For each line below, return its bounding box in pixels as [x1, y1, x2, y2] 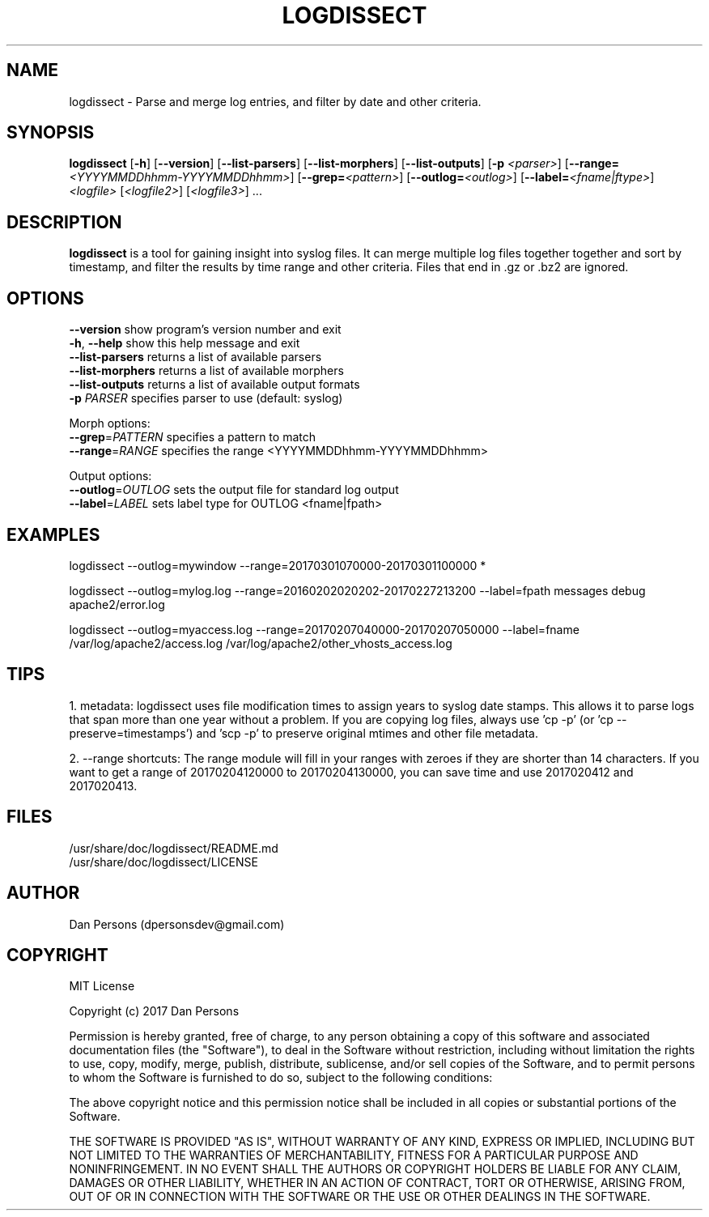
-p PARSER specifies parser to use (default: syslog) [69, 391, 343, 406]
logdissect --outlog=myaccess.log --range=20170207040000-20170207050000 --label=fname [69, 622, 580, 636]
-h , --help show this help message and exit [69, 336, 300, 351]
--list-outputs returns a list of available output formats [69, 377, 360, 392]
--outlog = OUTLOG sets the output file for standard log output [69, 483, 399, 497]
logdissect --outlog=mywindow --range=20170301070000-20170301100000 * [69, 558, 486, 572]
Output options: [69, 469, 152, 483]
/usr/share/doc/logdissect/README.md [69, 840, 278, 855]
